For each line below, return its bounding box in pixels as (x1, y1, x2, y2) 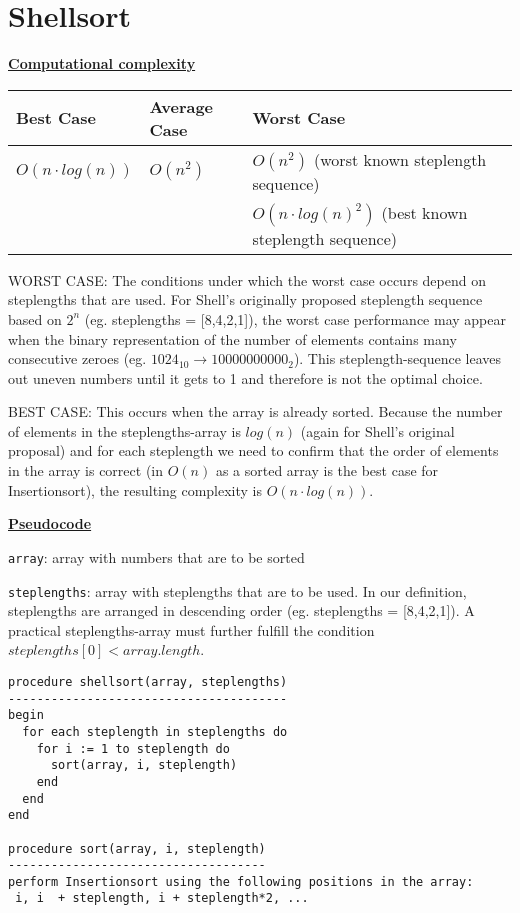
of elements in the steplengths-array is (8, 420, 241, 441)
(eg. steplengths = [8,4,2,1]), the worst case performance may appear (84, 308, 506, 329)
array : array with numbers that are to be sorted (8, 546, 305, 567)
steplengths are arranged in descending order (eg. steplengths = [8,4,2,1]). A (8, 600, 475, 621)
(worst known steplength (314, 147, 487, 171)
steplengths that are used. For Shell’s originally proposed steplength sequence (8, 289, 483, 310)
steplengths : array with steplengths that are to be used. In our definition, (8, 580, 467, 601)
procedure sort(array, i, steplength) (8, 841, 266, 856)
